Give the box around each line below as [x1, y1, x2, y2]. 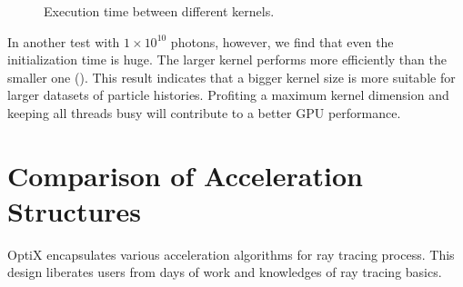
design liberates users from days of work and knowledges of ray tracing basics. [7, 262, 442, 282]
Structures [7, 192, 142, 229]
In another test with [7, 32, 120, 51]
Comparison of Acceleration [7, 156, 363, 193]
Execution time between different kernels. [44, 2, 275, 20]
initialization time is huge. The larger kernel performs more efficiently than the [7, 50, 447, 69]
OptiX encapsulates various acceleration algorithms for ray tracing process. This [7, 244, 455, 263]
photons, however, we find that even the [170, 32, 394, 51]
